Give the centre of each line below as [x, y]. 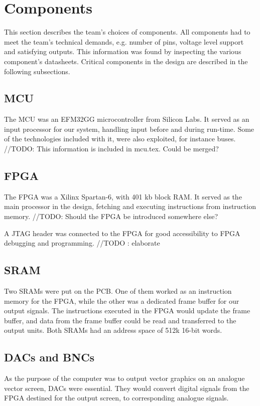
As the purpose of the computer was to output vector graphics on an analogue [124, 378]
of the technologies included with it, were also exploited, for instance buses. [120, 139]
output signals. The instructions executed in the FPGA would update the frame [127, 311]
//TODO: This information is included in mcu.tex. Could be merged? [111, 149]
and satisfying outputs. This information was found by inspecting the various [123, 51]
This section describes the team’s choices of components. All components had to [127, 32]
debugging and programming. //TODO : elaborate [82, 243]
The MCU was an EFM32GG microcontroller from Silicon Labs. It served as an [127, 119]
